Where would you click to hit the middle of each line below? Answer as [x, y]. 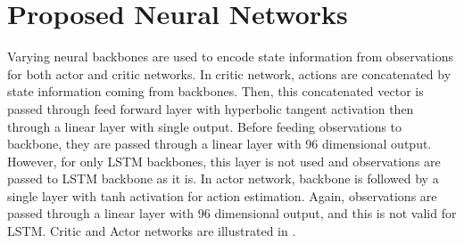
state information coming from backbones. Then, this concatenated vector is [215, 91]
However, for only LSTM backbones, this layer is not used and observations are [224, 161]
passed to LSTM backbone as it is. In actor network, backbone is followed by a [223, 178]
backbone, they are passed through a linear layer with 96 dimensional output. [220, 144]
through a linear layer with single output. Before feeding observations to [205, 126]
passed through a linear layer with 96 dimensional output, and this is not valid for [232, 213]
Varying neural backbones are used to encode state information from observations [230, 57]
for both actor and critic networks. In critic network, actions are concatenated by [229, 73]
